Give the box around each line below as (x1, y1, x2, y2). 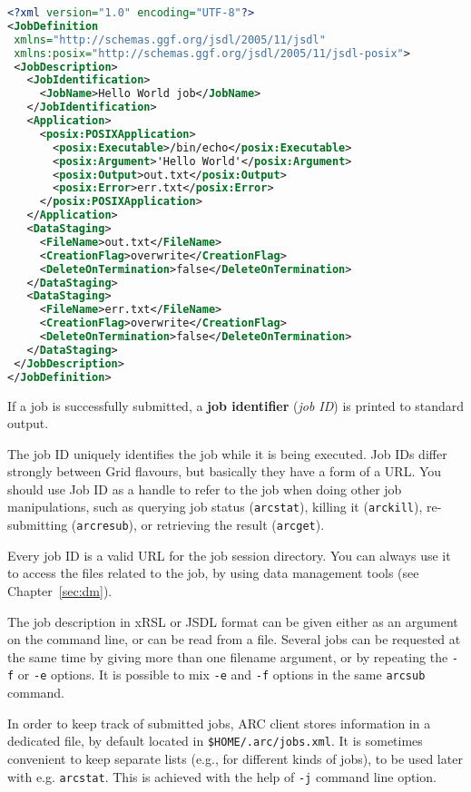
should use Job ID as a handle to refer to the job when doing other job (7, 479, 402, 498)
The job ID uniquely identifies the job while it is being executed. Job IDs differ (7, 444, 447, 463)
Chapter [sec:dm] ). (7, 581, 113, 600)
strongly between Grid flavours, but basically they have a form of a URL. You (7, 462, 442, 481)
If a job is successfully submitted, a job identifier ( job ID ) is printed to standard (7, 396, 465, 415)
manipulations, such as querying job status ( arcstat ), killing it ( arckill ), (7, 497, 423, 516)
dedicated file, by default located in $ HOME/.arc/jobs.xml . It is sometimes (7, 731, 423, 750)
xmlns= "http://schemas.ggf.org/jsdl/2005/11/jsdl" (14, 33, 326, 46)
